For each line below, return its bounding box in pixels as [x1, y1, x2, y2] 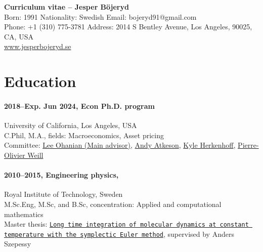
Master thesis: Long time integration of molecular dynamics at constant [4, 219, 249, 229]
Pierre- [238, 140, 259, 150]
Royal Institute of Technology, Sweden [4, 189, 123, 199]
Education [4, 71, 76, 92]
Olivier [4, 149, 25, 160]
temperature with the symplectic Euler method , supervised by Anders [4, 228, 234, 239]
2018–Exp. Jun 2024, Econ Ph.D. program [4, 100, 155, 111]
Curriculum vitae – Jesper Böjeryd [4, 2, 129, 12]
